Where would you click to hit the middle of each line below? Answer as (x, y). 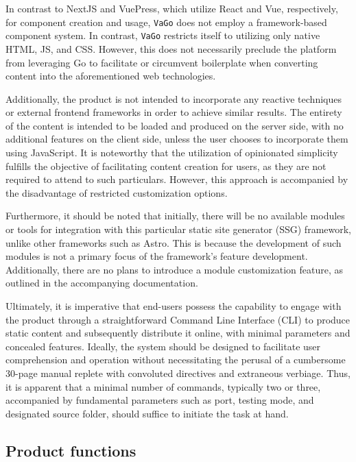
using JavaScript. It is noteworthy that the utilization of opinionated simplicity (172, 153)
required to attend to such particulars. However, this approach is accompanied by (177, 179)
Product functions (71, 450)
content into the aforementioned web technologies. (111, 76)
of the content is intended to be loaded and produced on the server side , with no (175, 125)
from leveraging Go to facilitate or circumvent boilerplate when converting (162, 62)
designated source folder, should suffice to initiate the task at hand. (147, 413)
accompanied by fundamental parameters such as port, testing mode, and (160, 400)
